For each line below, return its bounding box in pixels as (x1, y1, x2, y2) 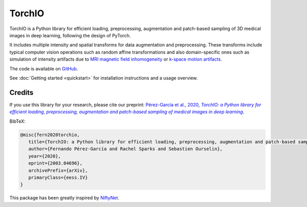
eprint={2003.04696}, (28, 161, 83, 166)
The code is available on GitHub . (9, 65, 78, 71)
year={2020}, (28, 153, 61, 159)
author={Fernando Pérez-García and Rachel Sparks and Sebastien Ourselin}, (28, 146, 223, 152)
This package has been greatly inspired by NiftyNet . (9, 195, 120, 201)
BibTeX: (9, 118, 26, 124)
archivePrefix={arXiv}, (28, 167, 88, 173)
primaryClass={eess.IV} (28, 174, 88, 180)
